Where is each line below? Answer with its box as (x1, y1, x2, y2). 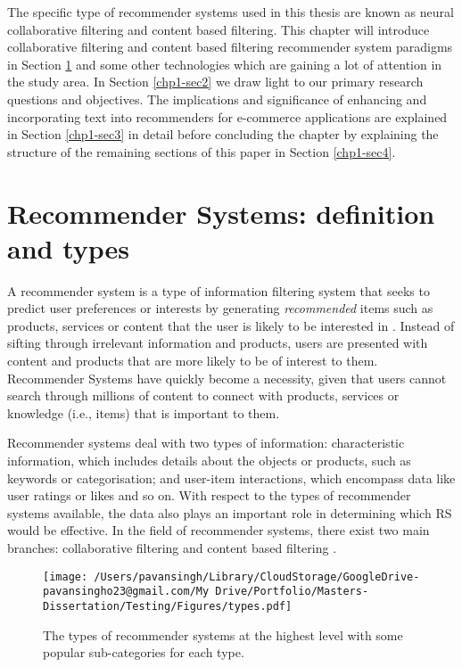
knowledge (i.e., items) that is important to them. (7, 403, 280, 422)
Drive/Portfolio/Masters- (215, 585, 369, 598)
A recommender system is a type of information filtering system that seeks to (7, 281, 430, 300)
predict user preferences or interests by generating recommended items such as (7, 299, 433, 317)
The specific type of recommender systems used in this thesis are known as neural (7, 3, 454, 21)
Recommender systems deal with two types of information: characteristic (7, 433, 405, 452)
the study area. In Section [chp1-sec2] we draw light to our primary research (7, 72, 424, 91)
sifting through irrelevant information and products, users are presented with (7, 333, 428, 352)
